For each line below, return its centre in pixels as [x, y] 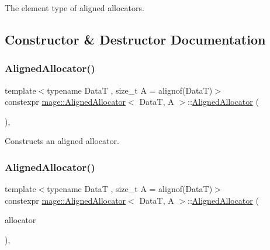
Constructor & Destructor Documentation [135, 39]
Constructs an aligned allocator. [62, 141]
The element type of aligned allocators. [75, 8]
